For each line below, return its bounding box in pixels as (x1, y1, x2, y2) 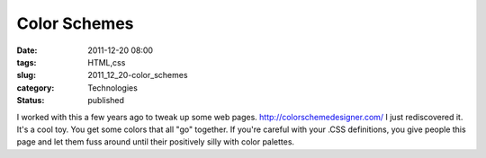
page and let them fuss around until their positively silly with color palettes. (16, 136, 295, 147)
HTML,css (87, 57, 126, 67)
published (87, 95, 125, 106)
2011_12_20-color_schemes (87, 70, 188, 81)
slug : (16, 70, 36, 81)
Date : (16, 45, 38, 56)
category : (16, 82, 55, 93)
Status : (16, 95, 45, 106)
